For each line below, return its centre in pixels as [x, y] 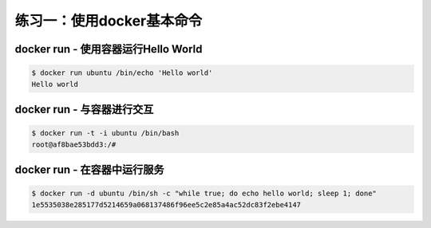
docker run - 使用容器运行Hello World [109, 49]
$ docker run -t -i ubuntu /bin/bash [105, 133]
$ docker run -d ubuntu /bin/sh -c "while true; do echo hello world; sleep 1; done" [204, 194]
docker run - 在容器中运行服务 [89, 169]
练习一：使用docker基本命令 [109, 21]
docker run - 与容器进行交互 [84, 109]
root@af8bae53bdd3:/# [74, 144]
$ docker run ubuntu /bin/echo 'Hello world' [122, 73]
